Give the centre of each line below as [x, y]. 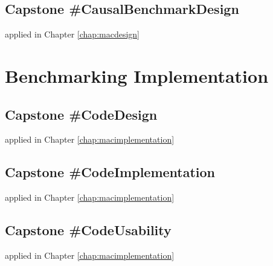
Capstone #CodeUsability [88, 230]
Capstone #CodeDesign [81, 114]
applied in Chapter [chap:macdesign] [72, 34]
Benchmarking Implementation [137, 75]
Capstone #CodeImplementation [110, 172]
